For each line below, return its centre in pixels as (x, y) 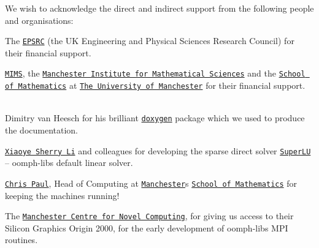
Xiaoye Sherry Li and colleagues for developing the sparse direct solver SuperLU (158, 150)
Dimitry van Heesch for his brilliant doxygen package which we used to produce (155, 118)
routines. (21, 240)
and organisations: (39, 20)
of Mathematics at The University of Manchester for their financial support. (155, 85)
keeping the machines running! (62, 195)
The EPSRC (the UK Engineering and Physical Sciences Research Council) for (150, 41)
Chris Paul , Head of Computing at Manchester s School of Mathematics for (151, 183)
